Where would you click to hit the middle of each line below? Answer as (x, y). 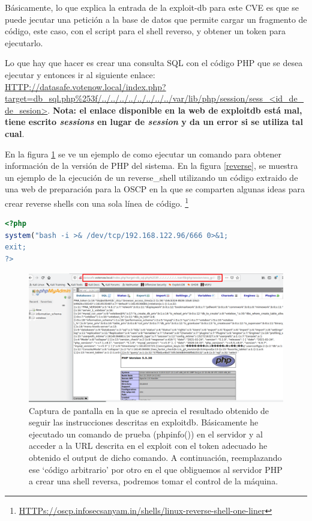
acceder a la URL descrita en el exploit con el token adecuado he (148, 446)
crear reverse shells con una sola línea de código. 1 (97, 202)
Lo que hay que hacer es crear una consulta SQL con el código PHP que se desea (154, 63)
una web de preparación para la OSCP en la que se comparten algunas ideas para (155, 189)
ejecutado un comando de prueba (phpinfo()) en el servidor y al (146, 434)
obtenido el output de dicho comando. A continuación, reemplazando (155, 457)
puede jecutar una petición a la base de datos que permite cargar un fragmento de (156, 19)
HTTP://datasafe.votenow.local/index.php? (85, 86)
